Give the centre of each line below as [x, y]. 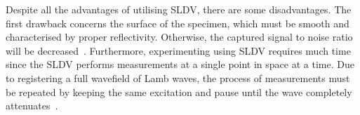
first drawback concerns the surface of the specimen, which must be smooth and [178, 23]
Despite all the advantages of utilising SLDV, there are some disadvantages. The [179, 9]
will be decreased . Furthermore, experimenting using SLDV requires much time [178, 50]
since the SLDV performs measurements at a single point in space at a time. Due [180, 64]
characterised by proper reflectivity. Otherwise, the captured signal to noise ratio [179, 37]
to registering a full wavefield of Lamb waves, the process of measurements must [178, 77]
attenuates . [32, 106]
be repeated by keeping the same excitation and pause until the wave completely [179, 92]
